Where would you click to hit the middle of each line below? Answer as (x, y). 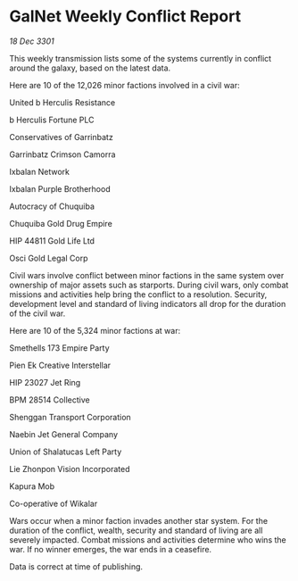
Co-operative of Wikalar (54, 503)
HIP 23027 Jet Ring (45, 382)
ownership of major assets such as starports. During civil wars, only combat (149, 285)
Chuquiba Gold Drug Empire (61, 223)
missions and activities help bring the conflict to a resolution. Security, (138, 294)
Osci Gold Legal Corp (49, 258)
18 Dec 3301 (32, 41)
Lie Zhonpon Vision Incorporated (70, 469)
